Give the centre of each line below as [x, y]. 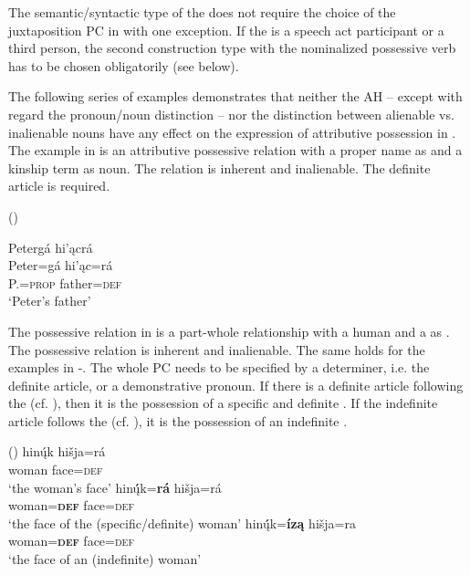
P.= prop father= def [65, 282]
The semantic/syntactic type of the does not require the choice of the [202, 12]
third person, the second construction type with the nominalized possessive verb [232, 48]
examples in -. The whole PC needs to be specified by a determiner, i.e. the [219, 367]
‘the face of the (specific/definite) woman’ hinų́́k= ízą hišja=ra [182, 523]
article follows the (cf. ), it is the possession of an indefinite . [178, 420]
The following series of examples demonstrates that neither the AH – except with [235, 96]
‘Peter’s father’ [50, 301]
